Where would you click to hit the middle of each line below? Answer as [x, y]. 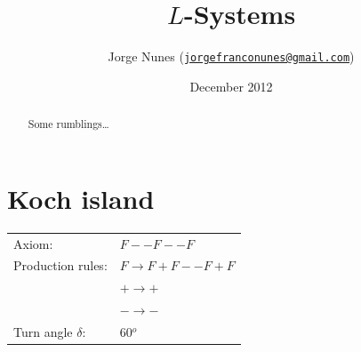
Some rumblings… [68, 124]
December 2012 [231, 86]
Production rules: [60, 265]
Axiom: [33, 243]
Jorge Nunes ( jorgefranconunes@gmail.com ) [231, 56]
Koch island [81, 198]
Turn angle [43, 331]
